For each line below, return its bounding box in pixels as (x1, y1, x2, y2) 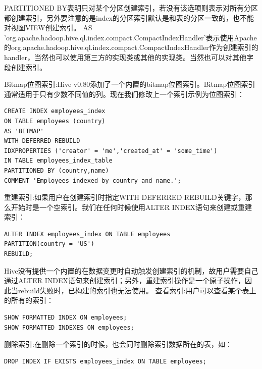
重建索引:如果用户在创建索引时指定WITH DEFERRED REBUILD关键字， (4, 192, 245, 202)
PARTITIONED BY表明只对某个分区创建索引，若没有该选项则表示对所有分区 (4, 3, 258, 13)
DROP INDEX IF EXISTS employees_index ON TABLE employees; (4, 357, 206, 365)
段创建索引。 (4, 62, 46, 72)
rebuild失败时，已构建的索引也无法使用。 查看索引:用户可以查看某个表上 (18, 285, 256, 295)
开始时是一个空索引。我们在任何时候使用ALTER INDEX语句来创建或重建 (11, 201, 252, 212)
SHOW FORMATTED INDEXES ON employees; (4, 324, 134, 331)
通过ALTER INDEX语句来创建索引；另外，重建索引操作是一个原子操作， (4, 275, 245, 286)
